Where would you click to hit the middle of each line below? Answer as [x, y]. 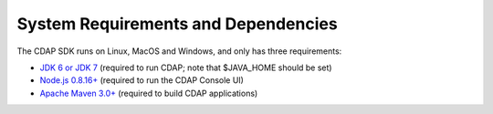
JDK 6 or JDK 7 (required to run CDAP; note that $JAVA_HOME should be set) [186, 67]
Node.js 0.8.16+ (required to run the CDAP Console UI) [142, 80]
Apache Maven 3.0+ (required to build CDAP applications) [149, 93]
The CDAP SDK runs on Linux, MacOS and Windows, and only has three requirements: [179, 51]
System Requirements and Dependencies [177, 24]
